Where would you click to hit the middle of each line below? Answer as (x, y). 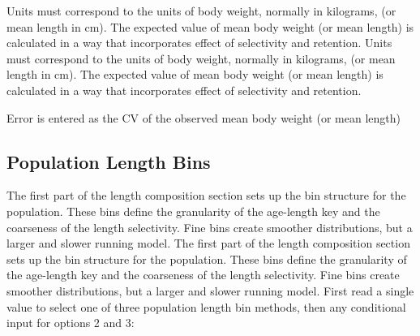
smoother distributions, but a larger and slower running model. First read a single (210, 290)
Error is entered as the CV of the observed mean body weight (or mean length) (204, 117)
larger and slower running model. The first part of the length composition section (208, 243)
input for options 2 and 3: (71, 323)
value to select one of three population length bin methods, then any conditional (206, 306)
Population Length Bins (109, 161)
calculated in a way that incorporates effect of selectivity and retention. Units (199, 43)
